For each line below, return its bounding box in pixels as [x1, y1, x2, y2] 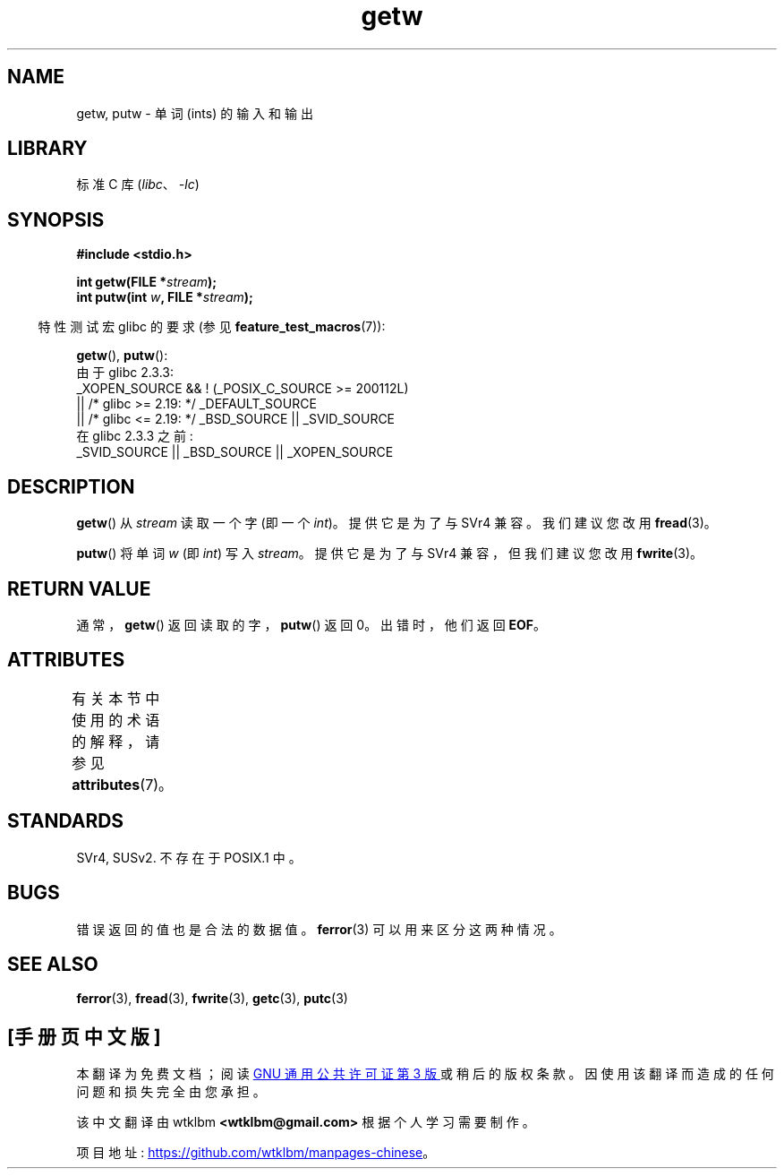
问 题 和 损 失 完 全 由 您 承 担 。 [76, 1084, 266, 1100]
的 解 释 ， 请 [72, 732, 160, 751]
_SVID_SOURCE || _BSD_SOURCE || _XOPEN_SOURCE [76, 444, 394, 460]
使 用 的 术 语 [72, 710, 160, 729]
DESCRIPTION [7, 475, 135, 498]
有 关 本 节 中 [72, 689, 160, 708]
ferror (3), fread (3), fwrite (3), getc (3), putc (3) [76, 991, 348, 1007]
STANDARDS [7, 810, 124, 833]
